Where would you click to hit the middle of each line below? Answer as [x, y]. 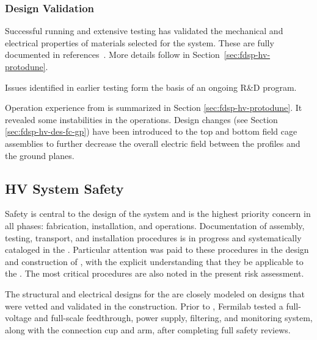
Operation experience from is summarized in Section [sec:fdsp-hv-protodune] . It [154, 108]
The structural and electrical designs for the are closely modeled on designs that [155, 293]
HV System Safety [64, 188]
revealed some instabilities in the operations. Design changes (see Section [141, 119]
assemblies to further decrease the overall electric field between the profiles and [153, 143]
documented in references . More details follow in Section [112, 55]
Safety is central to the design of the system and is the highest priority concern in [158, 214]
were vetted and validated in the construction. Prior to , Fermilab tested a [144, 306]
